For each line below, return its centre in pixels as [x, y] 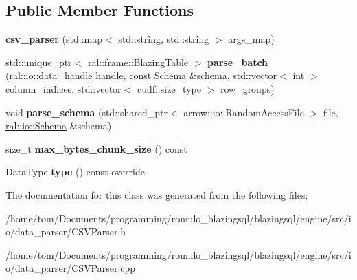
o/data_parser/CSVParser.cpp [71, 268]
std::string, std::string [164, 39]
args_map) [251, 39]
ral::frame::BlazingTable [138, 62]
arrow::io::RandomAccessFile [244, 112]
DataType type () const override [75, 172]
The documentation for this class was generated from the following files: [157, 194]
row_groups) [247, 88]
